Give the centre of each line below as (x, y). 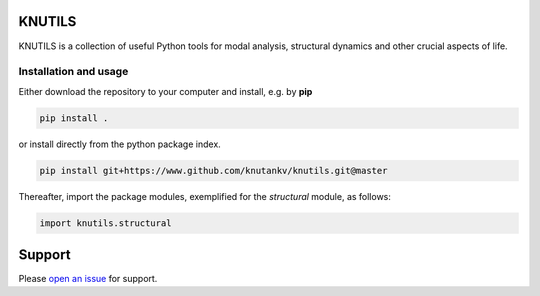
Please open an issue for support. (88, 279)
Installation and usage (73, 72)
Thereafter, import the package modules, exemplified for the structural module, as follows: (205, 196)
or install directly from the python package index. (120, 144)
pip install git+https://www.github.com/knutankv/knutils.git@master (213, 170)
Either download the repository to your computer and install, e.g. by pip (165, 91)
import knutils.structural (105, 223)
